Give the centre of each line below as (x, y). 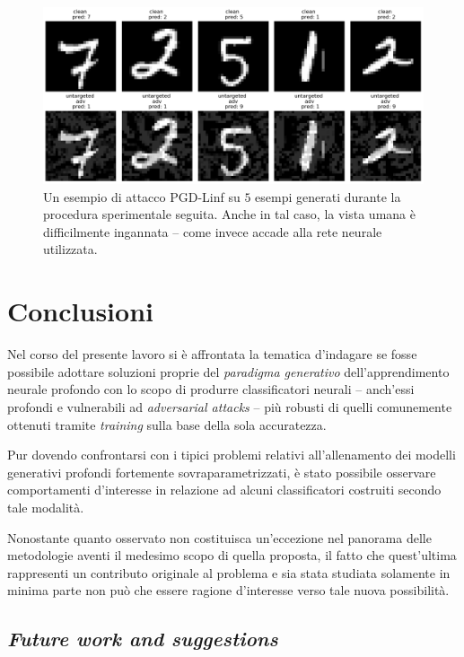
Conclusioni (80, 311)
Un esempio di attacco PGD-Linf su (142, 196)
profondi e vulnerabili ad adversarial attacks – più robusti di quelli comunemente (230, 406)
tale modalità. (46, 507)
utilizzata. (70, 249)
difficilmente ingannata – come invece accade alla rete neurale (213, 231)
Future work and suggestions (143, 639)
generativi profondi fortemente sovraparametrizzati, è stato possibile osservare (222, 472)
